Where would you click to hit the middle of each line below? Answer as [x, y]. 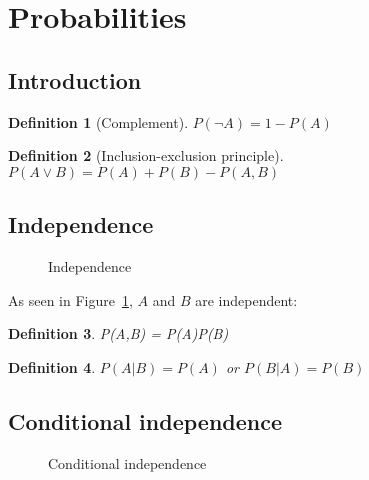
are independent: [246, 299]
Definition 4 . [52, 366]
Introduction [75, 79]
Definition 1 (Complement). [98, 121]
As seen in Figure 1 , [70, 299]
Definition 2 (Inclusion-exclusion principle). [146, 155]
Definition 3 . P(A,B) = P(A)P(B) [118, 333]
